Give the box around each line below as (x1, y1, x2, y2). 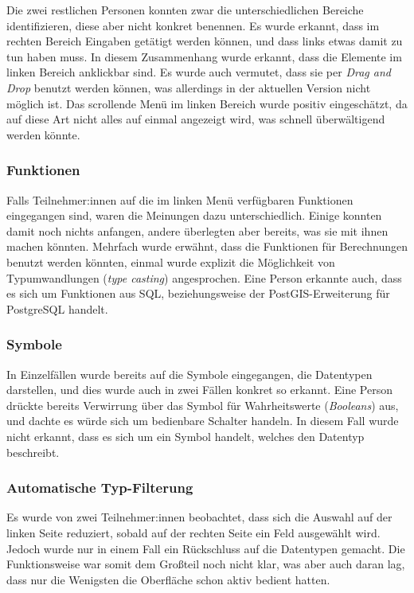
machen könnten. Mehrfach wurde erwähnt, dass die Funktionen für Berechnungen (6, 238, 408, 255)
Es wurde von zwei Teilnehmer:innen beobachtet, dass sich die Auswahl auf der (6, 509, 393, 525)
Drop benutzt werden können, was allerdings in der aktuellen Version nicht (6, 79, 371, 96)
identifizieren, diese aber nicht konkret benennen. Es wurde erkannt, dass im (6, 17, 380, 33)
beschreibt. (6, 443, 60, 460)
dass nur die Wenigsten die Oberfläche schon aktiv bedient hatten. (6, 571, 330, 587)
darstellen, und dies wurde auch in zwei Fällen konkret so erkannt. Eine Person (6, 381, 393, 398)
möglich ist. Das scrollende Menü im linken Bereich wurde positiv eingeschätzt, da (6, 95, 408, 111)
